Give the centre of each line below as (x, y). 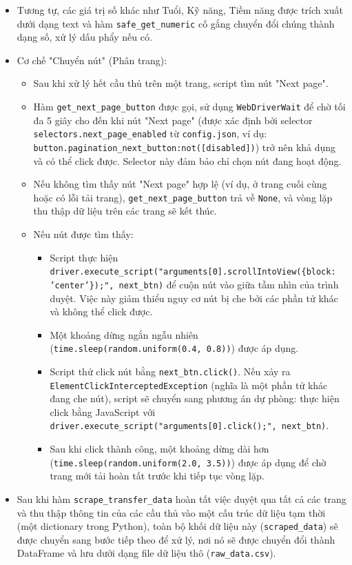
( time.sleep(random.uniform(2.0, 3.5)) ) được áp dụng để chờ (188, 462)
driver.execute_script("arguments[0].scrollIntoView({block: (193, 272)
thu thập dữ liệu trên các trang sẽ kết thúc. (125, 211)
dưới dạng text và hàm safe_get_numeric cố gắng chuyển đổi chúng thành (176, 23)
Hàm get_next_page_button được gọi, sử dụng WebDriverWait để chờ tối (189, 107)
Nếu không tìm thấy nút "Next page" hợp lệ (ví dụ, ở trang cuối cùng (180, 184)
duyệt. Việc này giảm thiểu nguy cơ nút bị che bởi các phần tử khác (194, 298)
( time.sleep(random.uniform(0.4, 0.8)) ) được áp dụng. (174, 348)
